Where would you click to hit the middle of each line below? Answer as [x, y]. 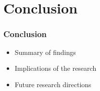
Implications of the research [56, 68]
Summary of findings [45, 52]
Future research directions [53, 84]
